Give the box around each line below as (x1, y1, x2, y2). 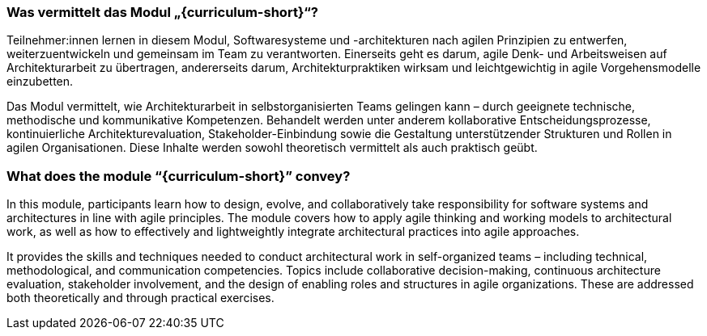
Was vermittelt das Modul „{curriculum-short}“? (6, 4, 318, 20)
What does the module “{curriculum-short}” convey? (6, 167, 351, 184)
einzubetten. (6, 74, 74, 89)
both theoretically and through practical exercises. (6, 291, 275, 305)
